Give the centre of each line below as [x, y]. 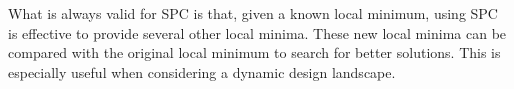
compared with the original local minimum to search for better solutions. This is [254, 52]
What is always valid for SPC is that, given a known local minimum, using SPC [253, 13]
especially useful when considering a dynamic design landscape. [202, 71]
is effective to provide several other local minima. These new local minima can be [257, 32]
